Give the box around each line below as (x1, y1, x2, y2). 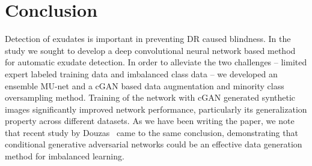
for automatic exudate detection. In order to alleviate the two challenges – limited (5, 56, 307, 68)
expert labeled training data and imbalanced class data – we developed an (5, 67, 278, 80)
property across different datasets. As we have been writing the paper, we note (5, 114, 295, 127)
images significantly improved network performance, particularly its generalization (5, 102, 307, 115)
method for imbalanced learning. (5, 150, 124, 162)
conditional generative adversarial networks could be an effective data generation (5, 138, 302, 150)
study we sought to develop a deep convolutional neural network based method (5, 44, 296, 56)
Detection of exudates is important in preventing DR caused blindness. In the (5, 32, 291, 45)
